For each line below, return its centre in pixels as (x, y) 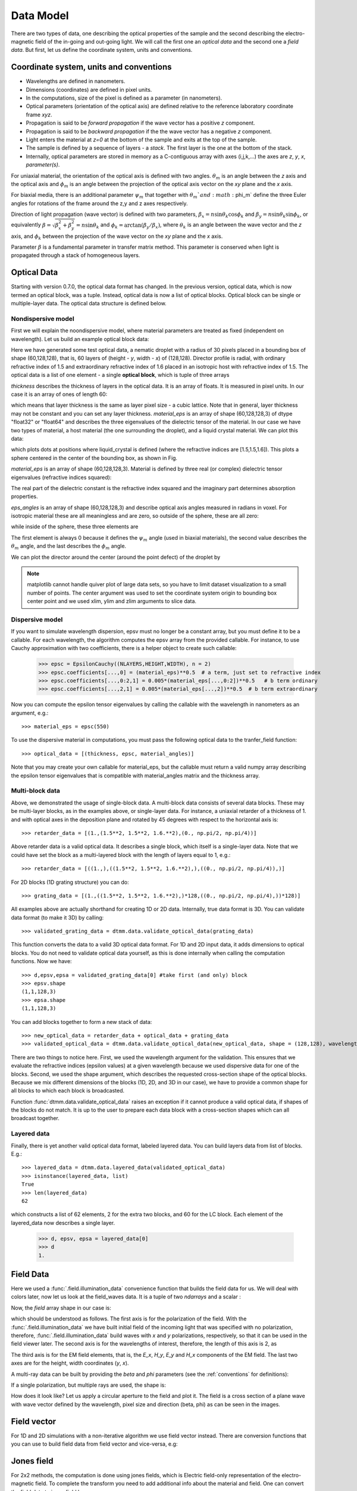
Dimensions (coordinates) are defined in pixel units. (89, 89)
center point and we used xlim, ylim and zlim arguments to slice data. (112, 601)
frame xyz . (39, 115)
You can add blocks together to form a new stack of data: (82, 1022)
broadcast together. (35, 1118)
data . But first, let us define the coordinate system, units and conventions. (102, 50)
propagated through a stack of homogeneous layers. (76, 255)
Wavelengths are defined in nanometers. (76, 81)
